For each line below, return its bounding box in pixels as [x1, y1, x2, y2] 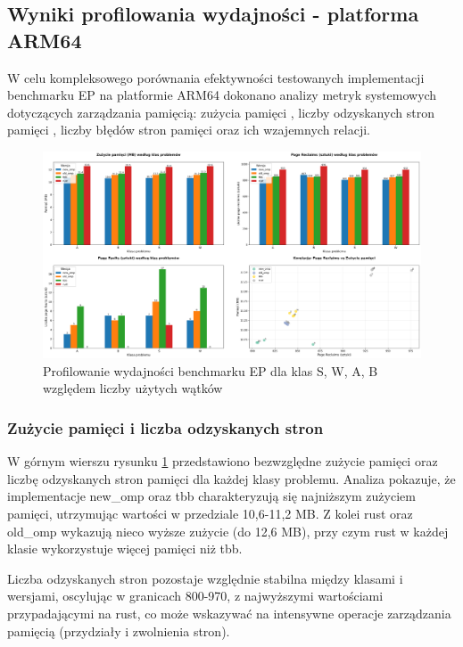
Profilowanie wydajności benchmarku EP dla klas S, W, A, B [43, 361, 378, 380]
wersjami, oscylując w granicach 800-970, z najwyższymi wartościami [7, 586, 384, 605]
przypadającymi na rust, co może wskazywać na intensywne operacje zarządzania [7, 604, 451, 622]
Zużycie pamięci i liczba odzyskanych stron [7, 416, 324, 438]
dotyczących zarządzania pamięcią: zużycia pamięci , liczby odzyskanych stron [7, 102, 434, 121]
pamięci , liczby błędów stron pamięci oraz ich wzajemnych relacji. [7, 120, 370, 139]
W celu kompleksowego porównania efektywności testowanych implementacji [7, 68, 425, 86]
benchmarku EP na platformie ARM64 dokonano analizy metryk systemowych [7, 86, 437, 104]
